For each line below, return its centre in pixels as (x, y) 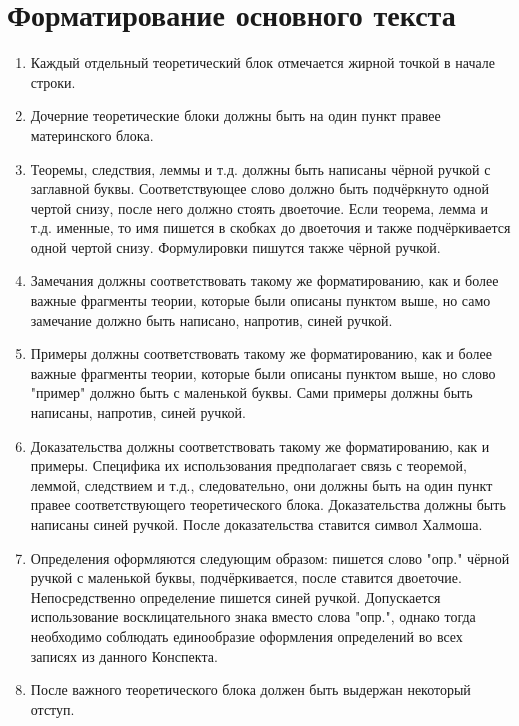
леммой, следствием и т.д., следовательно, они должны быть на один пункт (261, 484)
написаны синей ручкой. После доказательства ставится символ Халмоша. (256, 524)
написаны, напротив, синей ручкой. (138, 412)
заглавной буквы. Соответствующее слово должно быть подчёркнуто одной (259, 188)
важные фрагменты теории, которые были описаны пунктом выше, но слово (263, 372)
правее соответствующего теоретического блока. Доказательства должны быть (268, 504)
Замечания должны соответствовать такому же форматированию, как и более (264, 280)
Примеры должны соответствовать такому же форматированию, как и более (261, 353)
